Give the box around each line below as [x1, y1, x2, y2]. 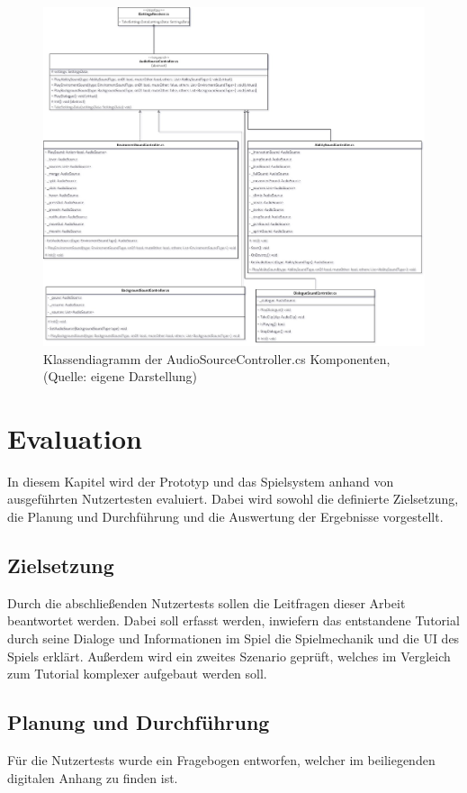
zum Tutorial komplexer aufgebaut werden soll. [7, 664, 267, 683]
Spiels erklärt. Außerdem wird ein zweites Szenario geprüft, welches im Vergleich [7, 646, 451, 665]
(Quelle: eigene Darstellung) [43, 367, 198, 386]
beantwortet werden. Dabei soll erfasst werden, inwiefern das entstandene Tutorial [7, 611, 460, 630]
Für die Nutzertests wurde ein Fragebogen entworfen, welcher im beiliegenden [7, 750, 436, 769]
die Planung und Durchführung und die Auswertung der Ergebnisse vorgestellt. [7, 507, 444, 525]
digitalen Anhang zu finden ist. [7, 768, 178, 787]
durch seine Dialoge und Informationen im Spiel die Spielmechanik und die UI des [7, 628, 460, 647]
